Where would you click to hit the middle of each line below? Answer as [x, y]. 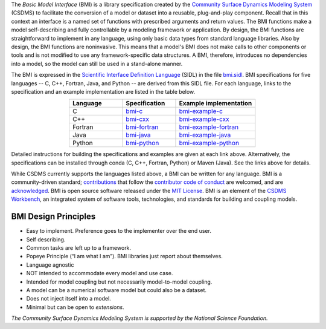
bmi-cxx [137, 119]
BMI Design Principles [53, 217]
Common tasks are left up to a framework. [79, 247]
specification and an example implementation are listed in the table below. [103, 91]
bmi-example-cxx [204, 119]
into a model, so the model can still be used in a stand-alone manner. [97, 64]
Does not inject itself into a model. [69, 299]
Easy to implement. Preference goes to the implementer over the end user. [119, 231]
